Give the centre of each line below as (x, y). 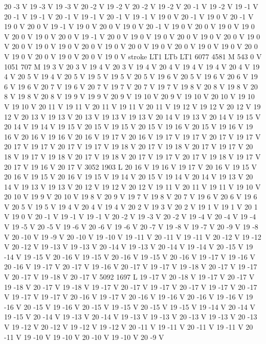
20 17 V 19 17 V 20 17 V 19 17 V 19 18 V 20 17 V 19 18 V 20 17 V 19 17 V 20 (129, 146)
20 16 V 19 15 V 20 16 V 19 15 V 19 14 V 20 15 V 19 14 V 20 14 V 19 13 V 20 (129, 177)
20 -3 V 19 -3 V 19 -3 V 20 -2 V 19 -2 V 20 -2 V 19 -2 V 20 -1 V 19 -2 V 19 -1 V (131, 6)
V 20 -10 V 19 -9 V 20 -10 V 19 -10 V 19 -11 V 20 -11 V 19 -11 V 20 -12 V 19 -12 (133, 236)
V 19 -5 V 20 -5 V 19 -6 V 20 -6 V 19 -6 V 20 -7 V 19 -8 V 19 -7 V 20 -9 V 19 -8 (131, 227)
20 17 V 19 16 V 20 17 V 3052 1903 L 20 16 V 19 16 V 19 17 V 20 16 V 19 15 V (130, 166)
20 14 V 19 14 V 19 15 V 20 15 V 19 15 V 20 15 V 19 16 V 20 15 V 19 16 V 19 (129, 127)
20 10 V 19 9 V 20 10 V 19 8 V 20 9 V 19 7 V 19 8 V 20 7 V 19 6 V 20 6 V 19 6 (131, 197)
